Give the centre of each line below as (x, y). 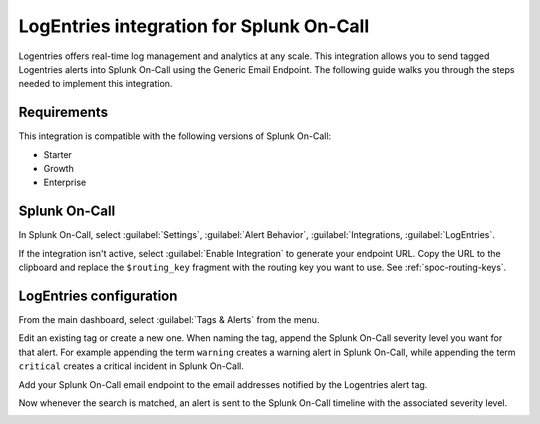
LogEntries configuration (98, 295)
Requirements (63, 112)
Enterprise (65, 182)
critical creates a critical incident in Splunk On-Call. (131, 366)
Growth (58, 169)
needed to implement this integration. (95, 84)
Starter (57, 154)
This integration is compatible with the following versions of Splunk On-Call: (175, 136)
